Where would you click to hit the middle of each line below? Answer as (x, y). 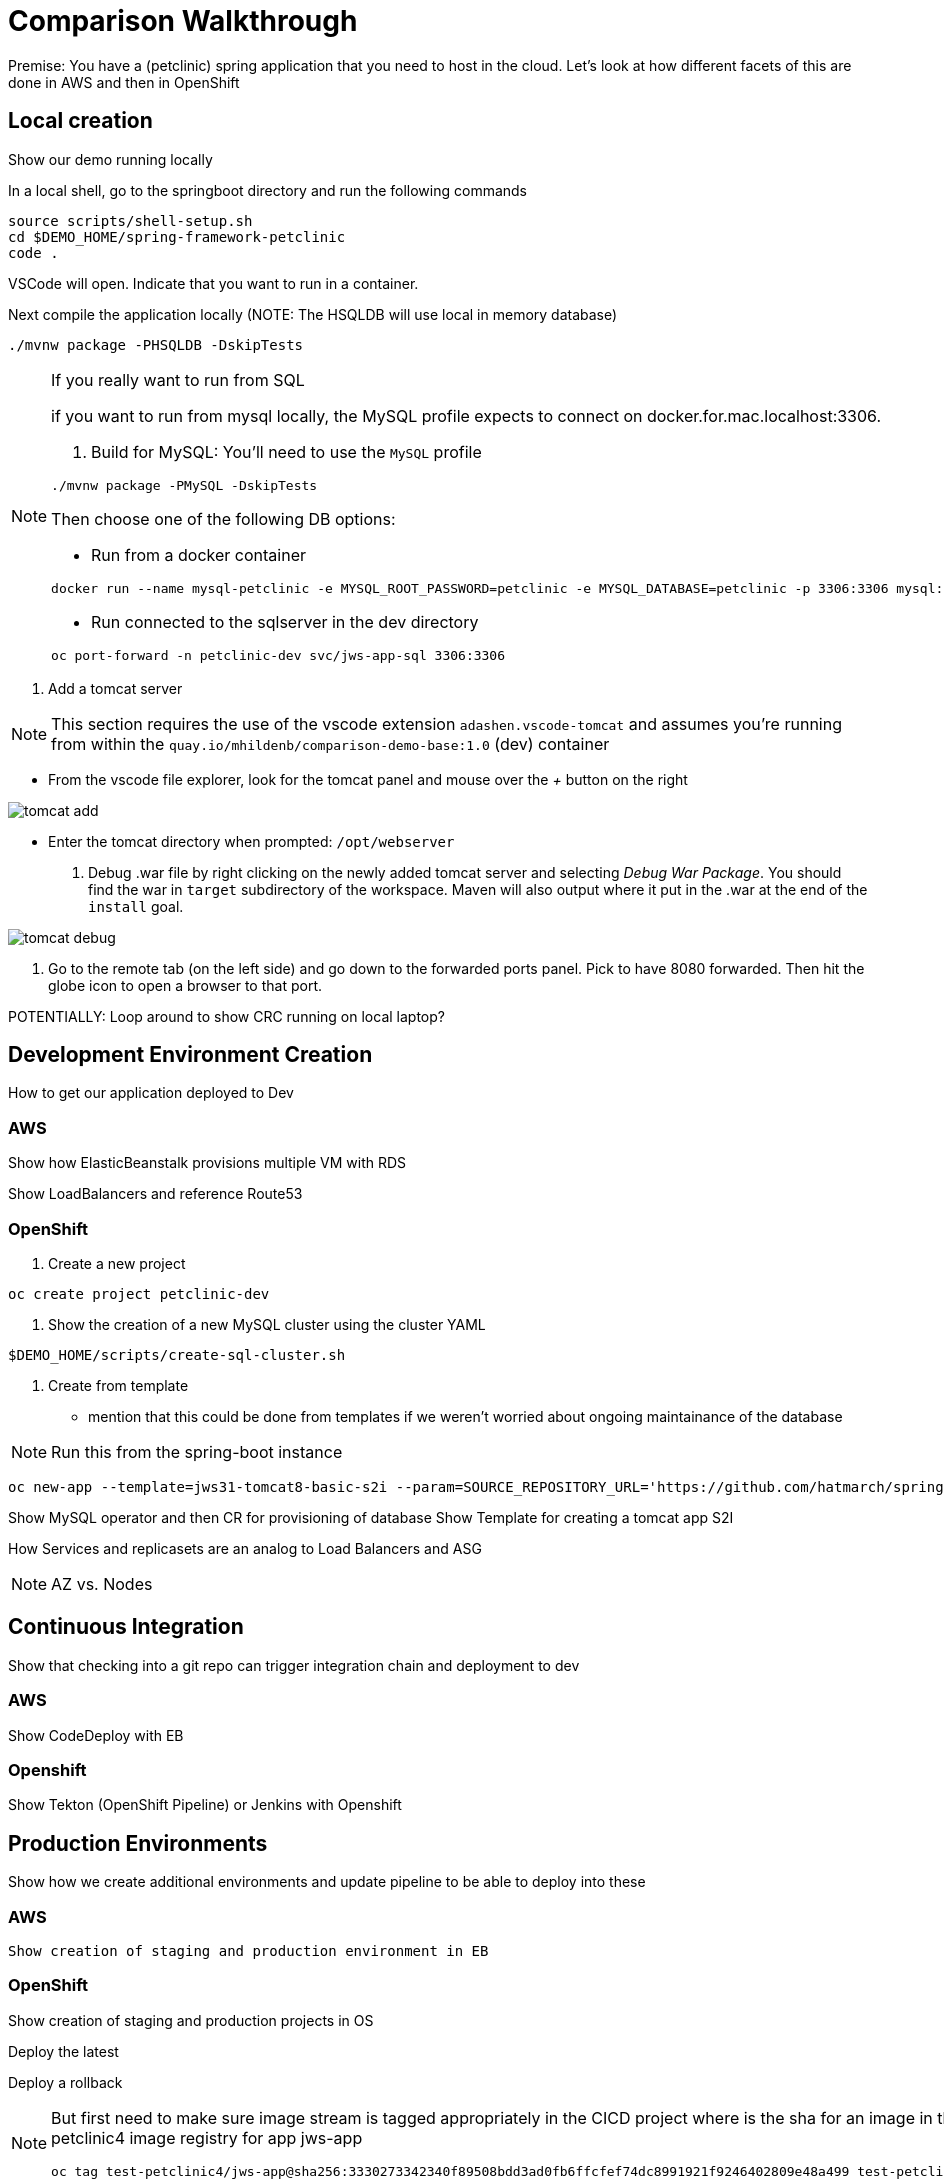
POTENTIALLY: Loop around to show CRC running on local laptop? (226, 1016)
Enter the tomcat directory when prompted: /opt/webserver (251, 841)
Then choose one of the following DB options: (223, 518)
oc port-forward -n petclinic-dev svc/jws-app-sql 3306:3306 (278, 655)
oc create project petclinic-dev (139, 1293)
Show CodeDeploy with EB (96, 1735)
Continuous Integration (126, 1627)
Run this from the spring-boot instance (197, 1451)
